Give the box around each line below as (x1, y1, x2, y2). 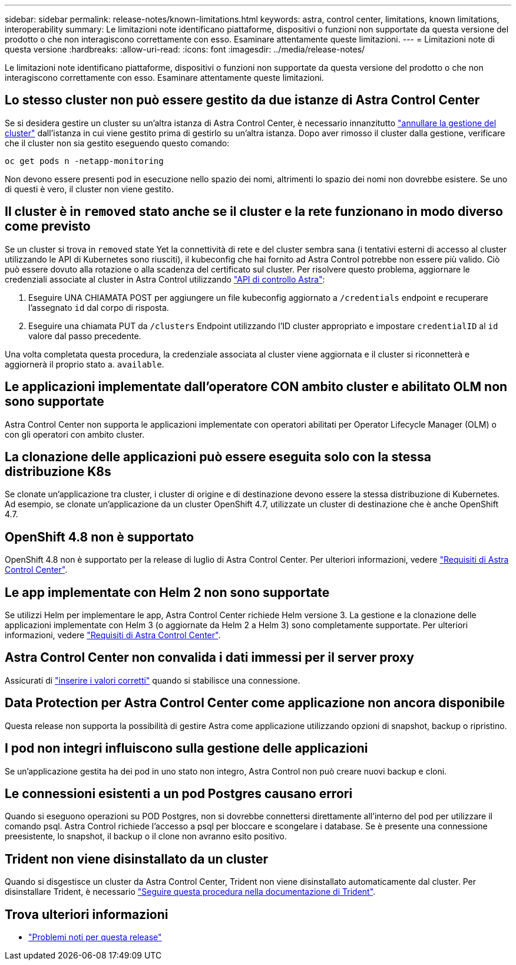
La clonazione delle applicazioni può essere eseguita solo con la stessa (5, 449, 431, 464)
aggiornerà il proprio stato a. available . (5, 359, 164, 369)
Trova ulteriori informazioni (5, 907, 168, 922)
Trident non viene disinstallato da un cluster (5, 851, 269, 866)
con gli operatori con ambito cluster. (5, 429, 145, 439)
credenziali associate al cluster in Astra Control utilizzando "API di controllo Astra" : (5, 274, 325, 284)
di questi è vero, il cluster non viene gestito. (5, 183, 174, 194)
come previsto (5, 219, 91, 234)
